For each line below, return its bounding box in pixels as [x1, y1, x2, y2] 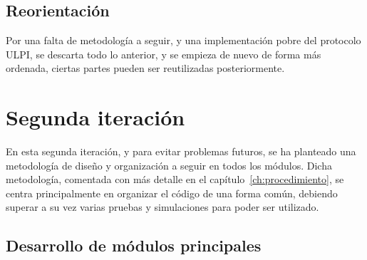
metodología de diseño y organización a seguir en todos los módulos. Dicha [6, 157, 332, 172]
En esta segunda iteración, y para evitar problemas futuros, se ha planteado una [6, 144, 356, 159]
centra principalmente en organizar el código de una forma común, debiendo [6, 185, 338, 200]
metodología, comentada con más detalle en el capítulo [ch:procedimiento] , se [6, 172, 344, 187]
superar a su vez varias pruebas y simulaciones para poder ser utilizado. [6, 199, 319, 214]
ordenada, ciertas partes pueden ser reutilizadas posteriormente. [6, 61, 285, 76]
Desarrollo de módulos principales [6, 234, 262, 256]
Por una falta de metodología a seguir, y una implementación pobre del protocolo [6, 33, 361, 48]
